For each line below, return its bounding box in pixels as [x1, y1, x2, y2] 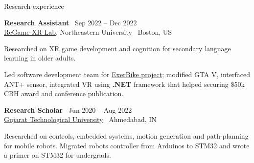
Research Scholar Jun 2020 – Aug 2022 [4, 104, 132, 115]
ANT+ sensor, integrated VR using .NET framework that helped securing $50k [4, 79, 245, 89]
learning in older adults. [4, 53, 76, 63]
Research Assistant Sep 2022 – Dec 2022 [4, 17, 137, 27]
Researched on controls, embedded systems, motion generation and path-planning [4, 130, 249, 141]
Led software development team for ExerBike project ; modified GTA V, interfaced [4, 69, 251, 79]
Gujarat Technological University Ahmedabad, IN [4, 114, 157, 124]
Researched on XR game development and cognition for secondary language [4, 43, 231, 53]
